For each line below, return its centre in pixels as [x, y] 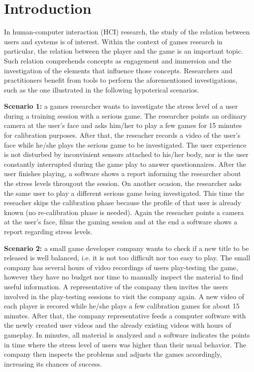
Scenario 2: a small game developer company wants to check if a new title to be [127, 248]
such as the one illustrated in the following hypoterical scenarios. [102, 89]
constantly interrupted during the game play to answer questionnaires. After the [125, 164]
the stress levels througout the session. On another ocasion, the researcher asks [123, 183]
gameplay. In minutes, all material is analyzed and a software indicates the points [127, 334]
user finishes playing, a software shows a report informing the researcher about [123, 173]
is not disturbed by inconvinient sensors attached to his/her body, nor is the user [126, 154]
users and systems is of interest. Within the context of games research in [113, 41]
